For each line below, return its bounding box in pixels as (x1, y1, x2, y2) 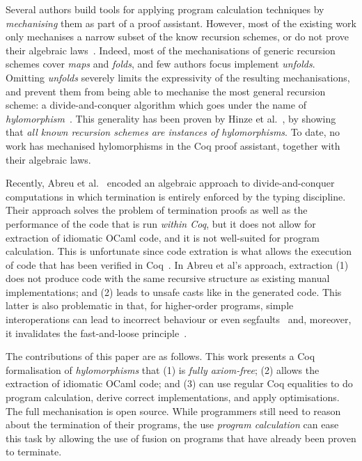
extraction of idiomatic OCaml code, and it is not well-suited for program (6, 230, 320, 244)
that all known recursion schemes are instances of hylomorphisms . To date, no (6, 125, 340, 139)
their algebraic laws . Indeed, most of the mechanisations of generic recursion (6, 42, 336, 57)
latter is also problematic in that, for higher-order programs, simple (6, 298, 294, 313)
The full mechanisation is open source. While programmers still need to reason (6, 403, 341, 418)
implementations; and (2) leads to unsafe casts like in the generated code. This (6, 284, 342, 299)
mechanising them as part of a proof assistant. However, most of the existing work (6, 15, 356, 30)
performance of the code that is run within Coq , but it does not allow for (6, 216, 316, 230)
